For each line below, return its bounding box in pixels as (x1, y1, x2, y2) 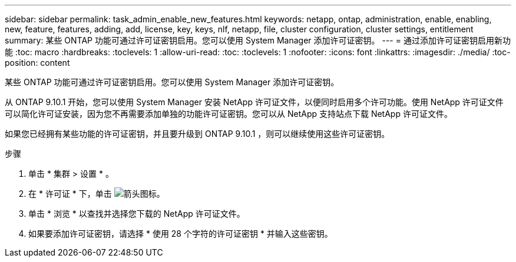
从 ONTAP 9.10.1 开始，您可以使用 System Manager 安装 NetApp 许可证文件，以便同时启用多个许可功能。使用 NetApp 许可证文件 (5, 97, 504, 107)
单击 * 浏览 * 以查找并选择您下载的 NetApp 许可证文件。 (28, 209, 245, 219)
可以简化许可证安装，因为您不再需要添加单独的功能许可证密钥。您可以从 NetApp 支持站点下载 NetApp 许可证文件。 (5, 109, 452, 119)
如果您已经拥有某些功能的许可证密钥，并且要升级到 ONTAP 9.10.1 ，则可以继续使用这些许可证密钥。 (5, 129, 390, 139)
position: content (5, 58, 70, 68)
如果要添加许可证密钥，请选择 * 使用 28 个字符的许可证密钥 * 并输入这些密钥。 (28, 229, 333, 239)
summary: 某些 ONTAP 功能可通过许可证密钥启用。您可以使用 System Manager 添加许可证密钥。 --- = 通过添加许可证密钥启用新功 (5, 35, 511, 45)
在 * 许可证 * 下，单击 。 (28, 189, 165, 199)
